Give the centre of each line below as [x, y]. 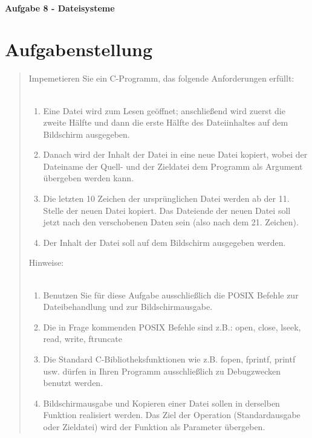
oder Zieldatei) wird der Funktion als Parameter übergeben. [154, 426]
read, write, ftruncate [83, 339]
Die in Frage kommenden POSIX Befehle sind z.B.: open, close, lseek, [172, 327]
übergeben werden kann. [89, 178]
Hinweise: [46, 262]
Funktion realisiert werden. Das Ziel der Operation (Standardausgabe [172, 415]
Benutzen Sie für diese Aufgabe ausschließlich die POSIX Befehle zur [171, 295]
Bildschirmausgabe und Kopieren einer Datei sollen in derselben [161, 403]
